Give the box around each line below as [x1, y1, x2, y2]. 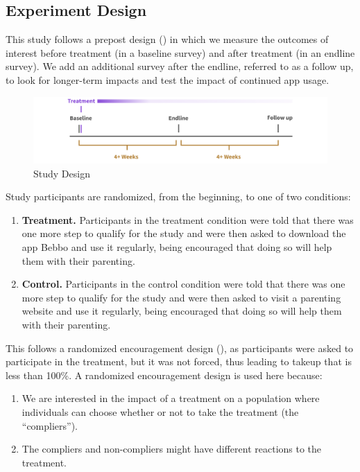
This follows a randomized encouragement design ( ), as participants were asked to [6, 340, 354, 355]
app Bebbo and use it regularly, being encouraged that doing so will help [22, 240, 332, 254]
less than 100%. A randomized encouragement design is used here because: [6, 367, 323, 382]
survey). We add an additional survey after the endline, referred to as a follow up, [6, 59, 354, 73]
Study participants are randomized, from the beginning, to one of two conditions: [6, 189, 351, 204]
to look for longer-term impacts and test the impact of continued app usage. [6, 72, 329, 87]
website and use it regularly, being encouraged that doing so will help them [22, 304, 342, 318]
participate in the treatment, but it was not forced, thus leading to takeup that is [6, 354, 352, 369]
